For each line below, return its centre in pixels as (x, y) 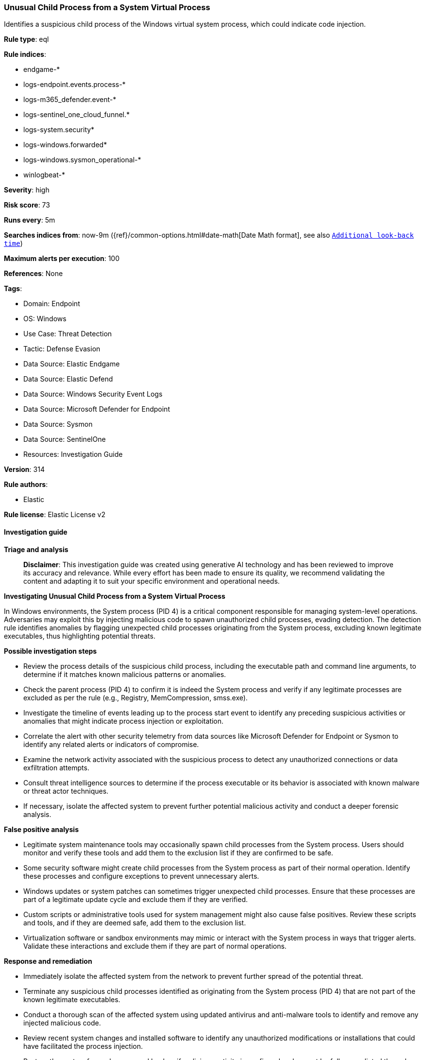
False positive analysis (41, 829)
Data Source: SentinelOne (65, 439)
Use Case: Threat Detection (68, 334)
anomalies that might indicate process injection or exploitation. (124, 721)
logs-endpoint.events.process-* (75, 85)
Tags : (13, 289)
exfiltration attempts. (56, 767)
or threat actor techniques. (66, 791)
